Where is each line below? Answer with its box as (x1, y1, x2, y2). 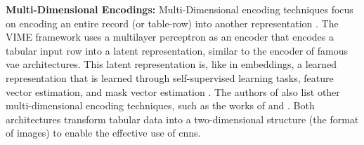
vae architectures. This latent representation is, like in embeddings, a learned (6, 57, 337, 71)
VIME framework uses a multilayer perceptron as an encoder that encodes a (6, 29, 334, 44)
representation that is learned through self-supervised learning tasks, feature (6, 70, 334, 85)
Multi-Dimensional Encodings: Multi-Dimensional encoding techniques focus (6, 2, 353, 16)
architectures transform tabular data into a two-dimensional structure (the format (6, 111, 359, 126)
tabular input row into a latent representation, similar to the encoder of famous (6, 43, 348, 57)
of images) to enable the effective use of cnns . (6, 125, 201, 140)
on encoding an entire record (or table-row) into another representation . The (6, 15, 339, 30)
